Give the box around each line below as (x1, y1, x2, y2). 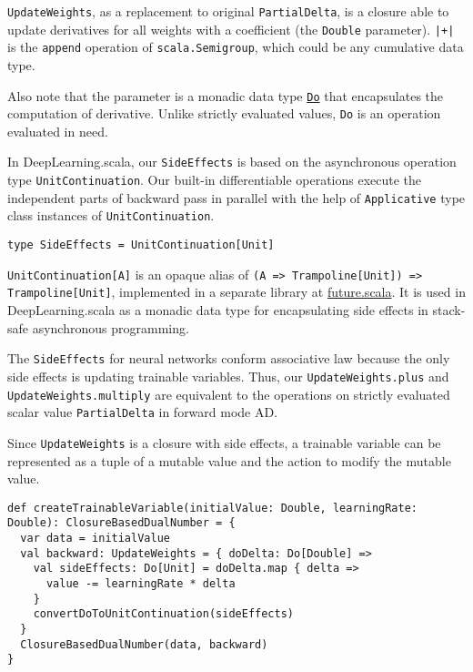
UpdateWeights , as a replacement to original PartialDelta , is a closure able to (7, 2, 449, 20)
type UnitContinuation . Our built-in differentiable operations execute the (7, 170, 422, 189)
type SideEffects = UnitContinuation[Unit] (7, 239, 275, 252)
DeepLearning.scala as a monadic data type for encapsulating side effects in (7, 300, 428, 320)
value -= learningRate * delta (45, 577, 236, 590)
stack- (432, 300, 466, 320)
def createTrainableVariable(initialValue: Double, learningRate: (7, 501, 418, 514)
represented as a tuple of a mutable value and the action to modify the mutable (7, 451, 451, 470)
